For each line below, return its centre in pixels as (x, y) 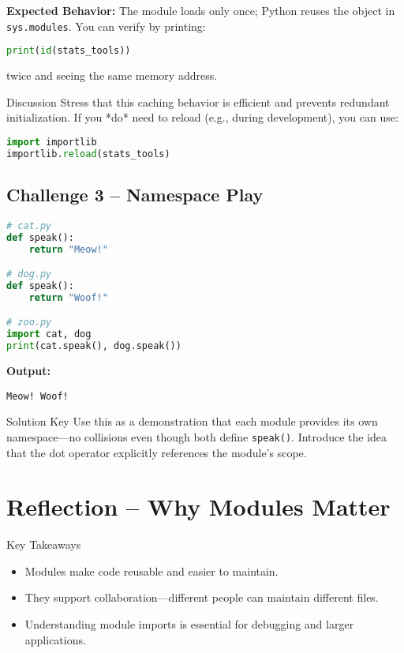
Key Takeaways (44, 544)
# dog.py (29, 274)
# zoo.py (29, 323)
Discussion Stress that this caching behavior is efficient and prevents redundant (198, 101)
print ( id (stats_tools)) (69, 51)
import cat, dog (49, 334)
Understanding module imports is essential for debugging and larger (189, 624)
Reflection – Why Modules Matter (198, 507)
